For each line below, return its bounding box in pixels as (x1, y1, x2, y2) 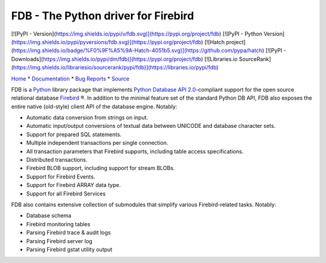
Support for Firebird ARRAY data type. (26, 182, 121, 189)
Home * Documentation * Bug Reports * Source (11, 75, 130, 82)
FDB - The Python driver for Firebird (11, 9, 194, 22)
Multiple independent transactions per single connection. (26, 139, 168, 147)
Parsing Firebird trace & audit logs (26, 229, 111, 236)
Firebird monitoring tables (26, 220, 91, 227)
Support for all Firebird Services (26, 190, 106, 197)
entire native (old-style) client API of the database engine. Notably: (11, 103, 177, 110)
